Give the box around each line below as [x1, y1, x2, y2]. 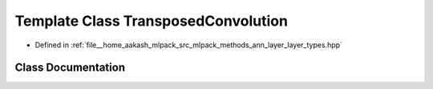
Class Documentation [14, 61, 126, 75]
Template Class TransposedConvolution [14, 12, 289, 30]
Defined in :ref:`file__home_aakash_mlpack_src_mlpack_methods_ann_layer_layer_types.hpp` [34, 40, 342, 50]
